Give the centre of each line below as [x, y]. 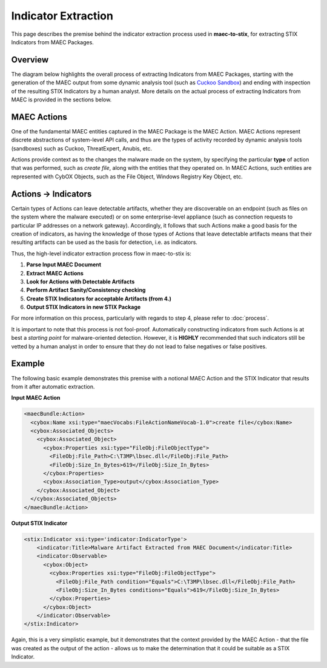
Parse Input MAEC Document [64, 265]
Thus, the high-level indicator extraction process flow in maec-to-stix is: [101, 253]
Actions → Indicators [51, 194]
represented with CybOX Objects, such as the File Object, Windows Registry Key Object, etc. [127, 177]
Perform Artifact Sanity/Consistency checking [86, 290]
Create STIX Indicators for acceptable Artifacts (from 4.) [99, 299]
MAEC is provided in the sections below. [61, 100]
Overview [30, 60]
